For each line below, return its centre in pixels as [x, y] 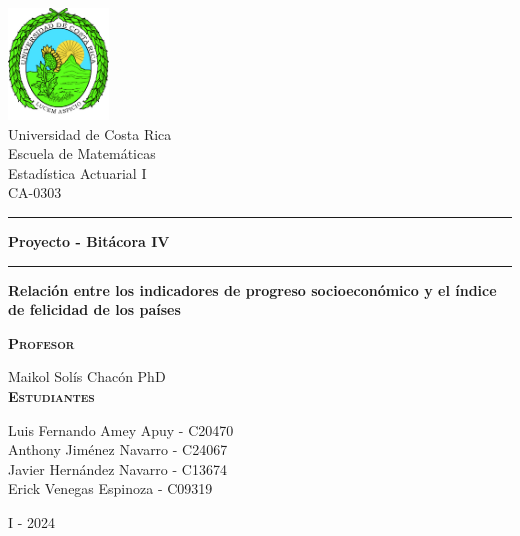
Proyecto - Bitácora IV [89, 240]
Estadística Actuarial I [77, 172]
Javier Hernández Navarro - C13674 [117, 468]
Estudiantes [51, 395]
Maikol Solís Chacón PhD [87, 376]
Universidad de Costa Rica [90, 133]
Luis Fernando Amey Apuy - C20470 [121, 429]
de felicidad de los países [94, 309]
